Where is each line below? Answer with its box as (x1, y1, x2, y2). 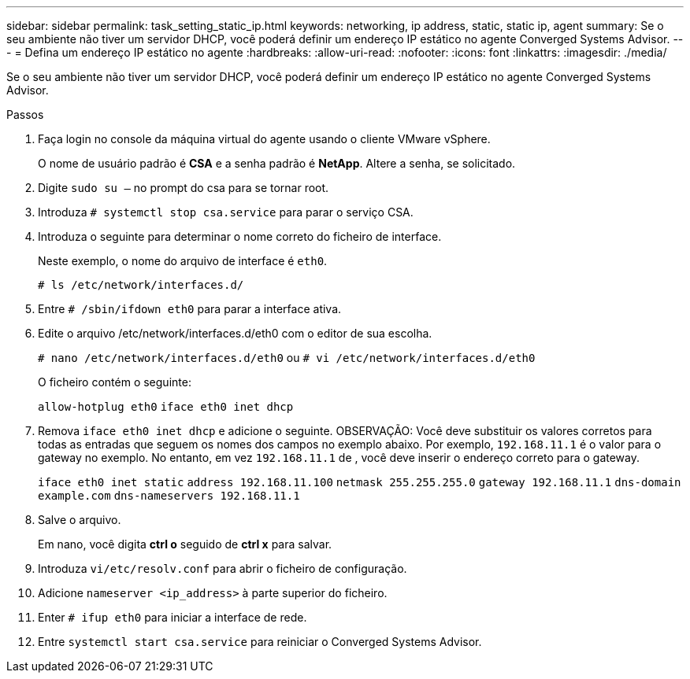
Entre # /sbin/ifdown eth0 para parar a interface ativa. (38, 302, 342, 316)
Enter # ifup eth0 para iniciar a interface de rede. (38, 611, 307, 624)
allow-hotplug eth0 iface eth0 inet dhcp (38, 400, 294, 413)
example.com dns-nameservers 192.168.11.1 (38, 489, 300, 502)
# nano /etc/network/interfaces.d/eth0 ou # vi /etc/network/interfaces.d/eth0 (38, 351, 536, 364)
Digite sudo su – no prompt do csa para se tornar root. (38, 181, 329, 194)
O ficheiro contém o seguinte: (38, 375, 191, 389)
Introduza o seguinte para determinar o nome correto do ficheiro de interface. (38, 230, 442, 243)
